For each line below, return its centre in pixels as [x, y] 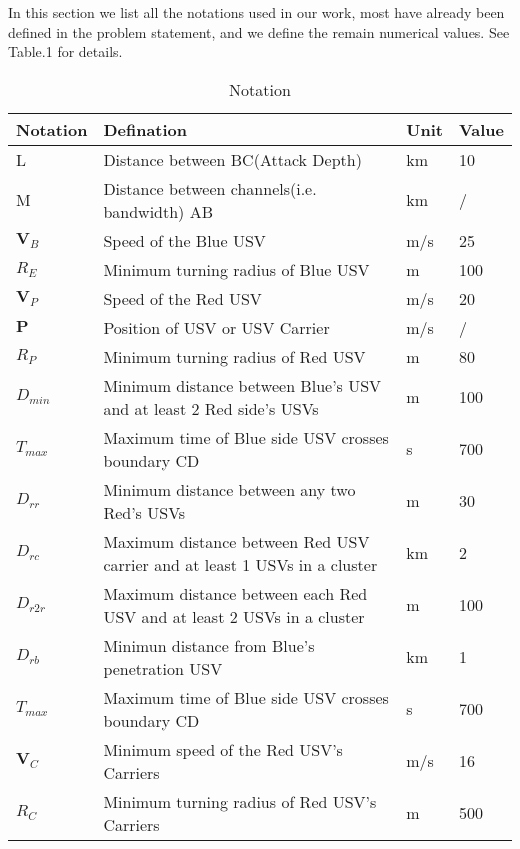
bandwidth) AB [158, 211]
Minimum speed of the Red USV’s [223, 749]
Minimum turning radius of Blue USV [236, 269]
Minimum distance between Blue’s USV [242, 385]
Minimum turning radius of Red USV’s [240, 801]
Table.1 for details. [65, 51]
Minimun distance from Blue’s [209, 645]
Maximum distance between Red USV [236, 541]
